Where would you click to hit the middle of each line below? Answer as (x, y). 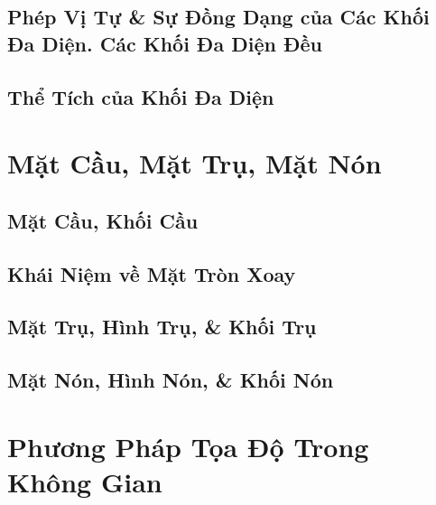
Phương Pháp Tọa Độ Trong (188, 446)
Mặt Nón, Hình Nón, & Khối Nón (171, 380)
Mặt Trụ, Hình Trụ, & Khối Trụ (162, 327)
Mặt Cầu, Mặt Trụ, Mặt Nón (195, 163)
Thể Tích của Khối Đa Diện (141, 96)
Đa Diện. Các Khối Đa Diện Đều (165, 43)
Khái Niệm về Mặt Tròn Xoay (152, 273)
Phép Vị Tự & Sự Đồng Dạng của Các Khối (218, 17)
